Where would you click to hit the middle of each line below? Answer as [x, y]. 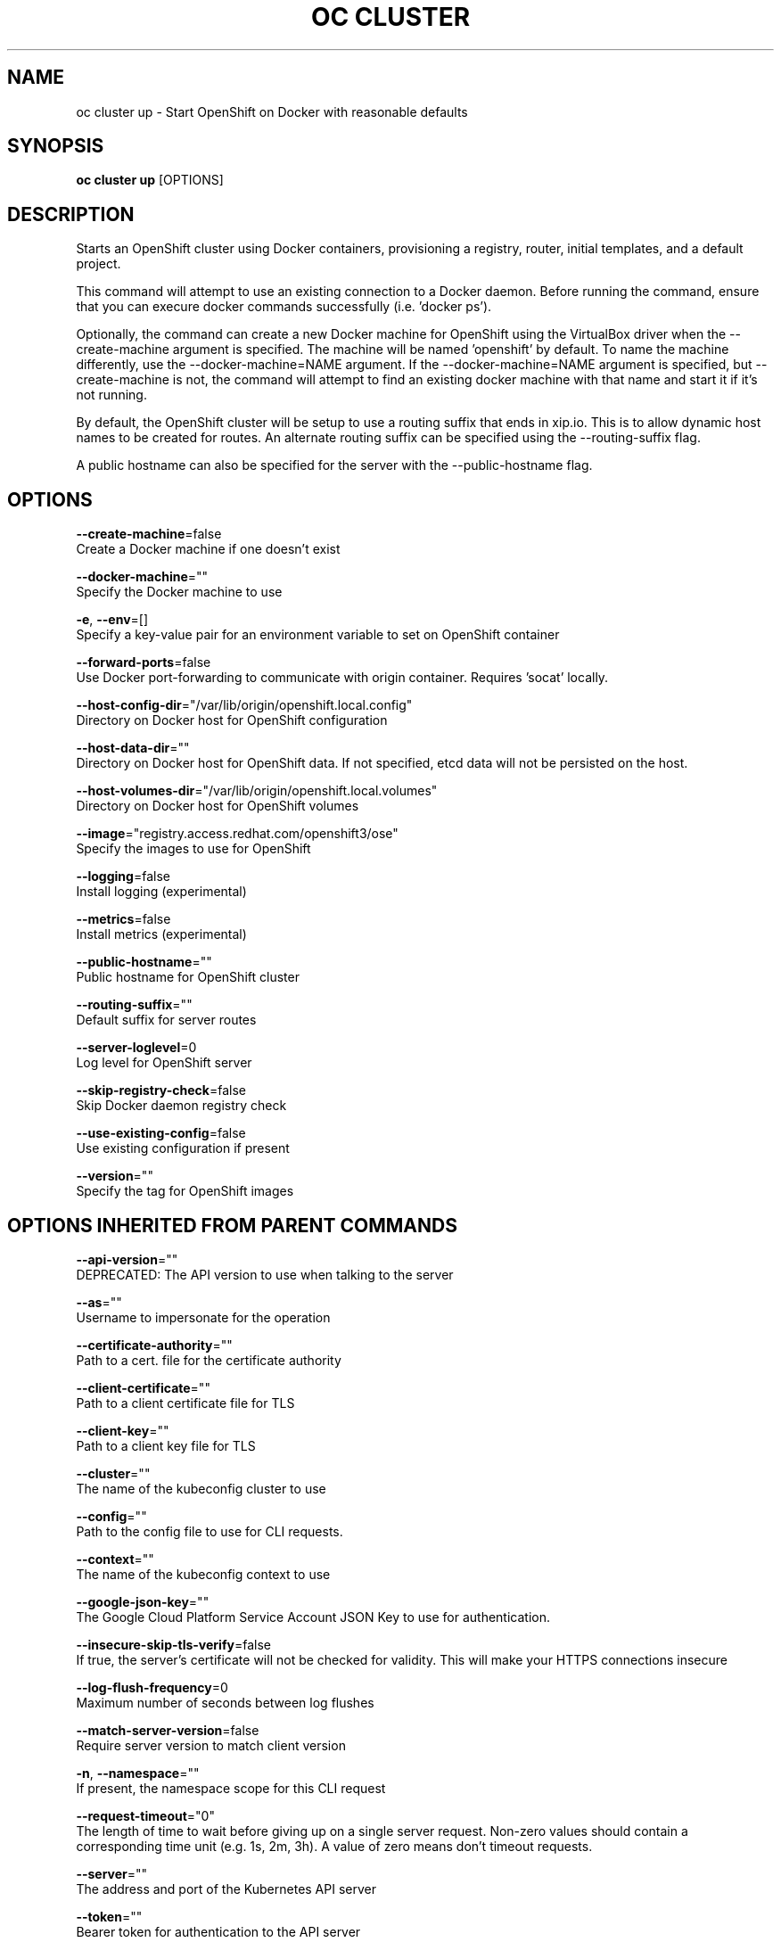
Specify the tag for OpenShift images [185, 1191]
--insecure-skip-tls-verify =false [173, 1644]
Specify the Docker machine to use [179, 592]
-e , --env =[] [112, 620]
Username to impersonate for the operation [203, 1317]
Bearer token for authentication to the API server [218, 1931]
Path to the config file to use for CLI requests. [210, 1531]
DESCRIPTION [71, 214]
